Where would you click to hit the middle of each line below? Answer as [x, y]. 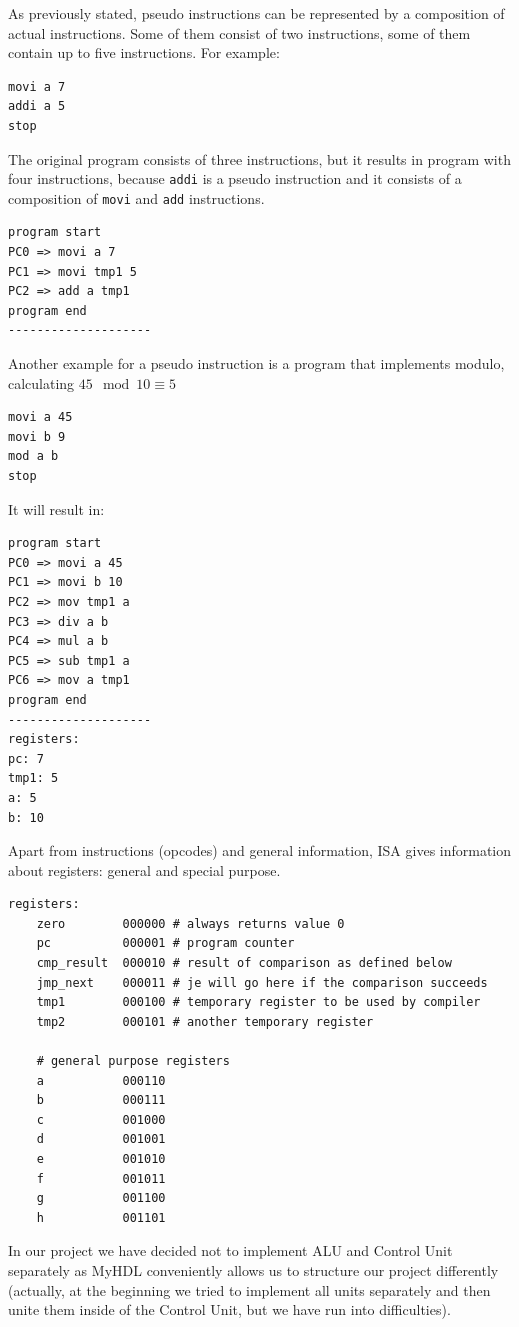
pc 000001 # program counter [165, 943]
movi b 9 [37, 436]
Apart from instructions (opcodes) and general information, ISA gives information [260, 850]
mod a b [33, 456]
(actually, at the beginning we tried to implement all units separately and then [249, 1289]
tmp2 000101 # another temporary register [205, 1021]
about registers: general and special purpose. [144, 869]
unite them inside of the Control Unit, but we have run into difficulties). [229, 1309]
